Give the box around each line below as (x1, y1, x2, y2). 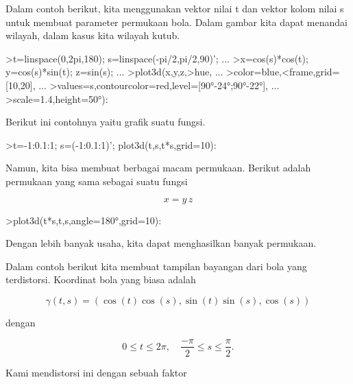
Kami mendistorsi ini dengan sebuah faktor (5, 365, 187, 379)
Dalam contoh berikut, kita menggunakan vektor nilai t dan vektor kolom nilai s (5, 1, 344, 15)
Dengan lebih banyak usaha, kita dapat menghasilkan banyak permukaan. (5, 236, 317, 250)
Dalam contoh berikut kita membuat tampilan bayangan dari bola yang (5, 259, 307, 273)
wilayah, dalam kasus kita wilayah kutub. (5, 28, 180, 43)
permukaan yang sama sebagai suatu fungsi (5, 173, 188, 188)
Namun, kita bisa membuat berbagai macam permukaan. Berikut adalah (5, 160, 311, 175)
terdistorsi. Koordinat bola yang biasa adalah (5, 272, 196, 287)
